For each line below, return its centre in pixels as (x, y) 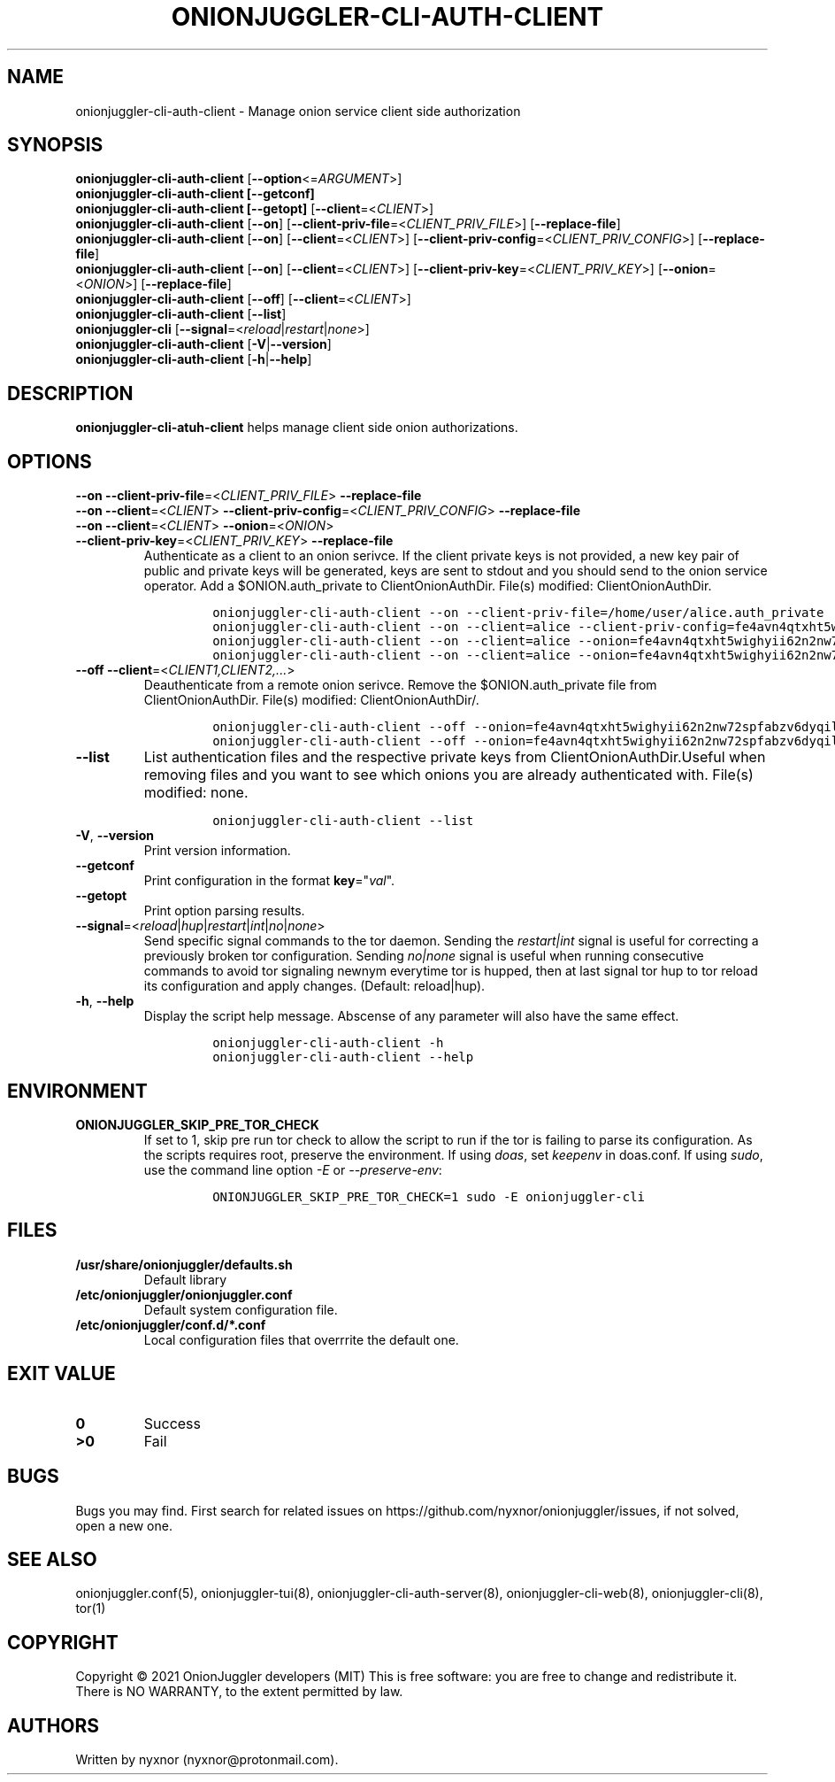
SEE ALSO (52, 1559)
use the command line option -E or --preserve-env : (293, 1169)
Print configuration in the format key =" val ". (269, 881)
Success (172, 1423)
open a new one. (124, 1525)
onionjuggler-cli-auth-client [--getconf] (195, 194)
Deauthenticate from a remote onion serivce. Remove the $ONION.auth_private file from (400, 685)
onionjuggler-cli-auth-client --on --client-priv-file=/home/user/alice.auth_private (518, 613)
